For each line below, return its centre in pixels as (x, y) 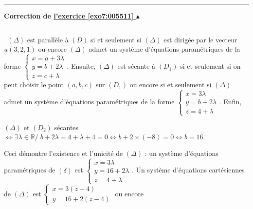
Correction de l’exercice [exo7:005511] (69, 16)
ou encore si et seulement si (171, 85)
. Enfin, (230, 102)
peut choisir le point (34, 85)
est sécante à (136, 66)
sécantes (66, 127)
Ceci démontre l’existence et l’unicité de (63, 153)
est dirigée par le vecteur (200, 39)
